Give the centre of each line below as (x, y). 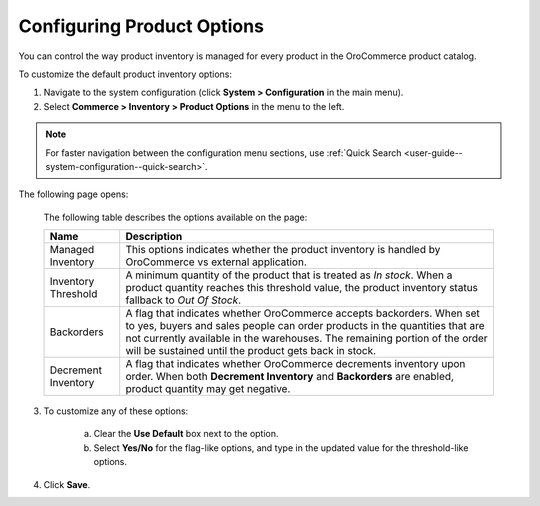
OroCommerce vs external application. (216, 262)
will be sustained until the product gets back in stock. (251, 351)
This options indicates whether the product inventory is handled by (283, 250)
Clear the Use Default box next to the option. (186, 434)
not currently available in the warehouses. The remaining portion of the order (307, 338)
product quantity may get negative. (208, 389)
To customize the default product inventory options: (125, 74)
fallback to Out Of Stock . (183, 300)
